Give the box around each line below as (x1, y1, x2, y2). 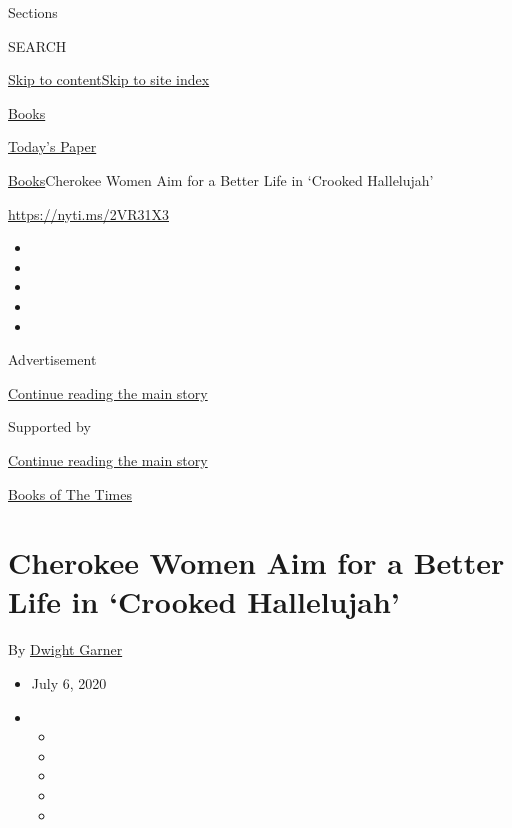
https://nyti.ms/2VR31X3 (8, 203, 169, 224)
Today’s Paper (8, 136, 97, 157)
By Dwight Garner (8, 639, 123, 660)
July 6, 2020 (31, 673, 107, 693)
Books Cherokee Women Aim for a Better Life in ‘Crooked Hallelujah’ (8, 169, 434, 190)
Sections (8, 2, 58, 22)
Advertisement (8, 349, 97, 370)
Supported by (8, 416, 91, 437)
